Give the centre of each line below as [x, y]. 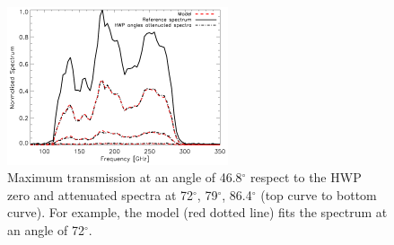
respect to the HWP [306, 177]
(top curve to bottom [319, 194]
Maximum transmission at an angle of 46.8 [125, 177]
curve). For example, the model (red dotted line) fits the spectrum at [197, 212]
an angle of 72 [46, 229]
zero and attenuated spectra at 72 [101, 194]
